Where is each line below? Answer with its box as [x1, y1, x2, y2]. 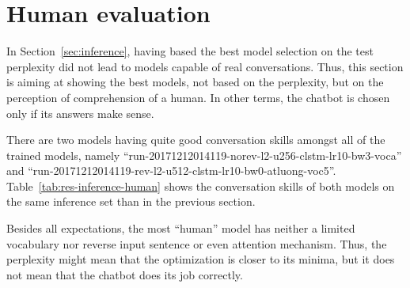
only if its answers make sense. [6, 104, 154, 121]
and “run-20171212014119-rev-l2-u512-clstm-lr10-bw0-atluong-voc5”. [6, 162, 336, 179]
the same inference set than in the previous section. [6, 193, 256, 210]
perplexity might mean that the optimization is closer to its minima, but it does [6, 251, 395, 267]
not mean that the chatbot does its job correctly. [6, 266, 243, 282]
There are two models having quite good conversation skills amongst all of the [6, 131, 385, 148]
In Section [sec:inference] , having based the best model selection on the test [6, 43, 374, 59]
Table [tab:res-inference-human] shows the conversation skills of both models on [6, 177, 395, 194]
